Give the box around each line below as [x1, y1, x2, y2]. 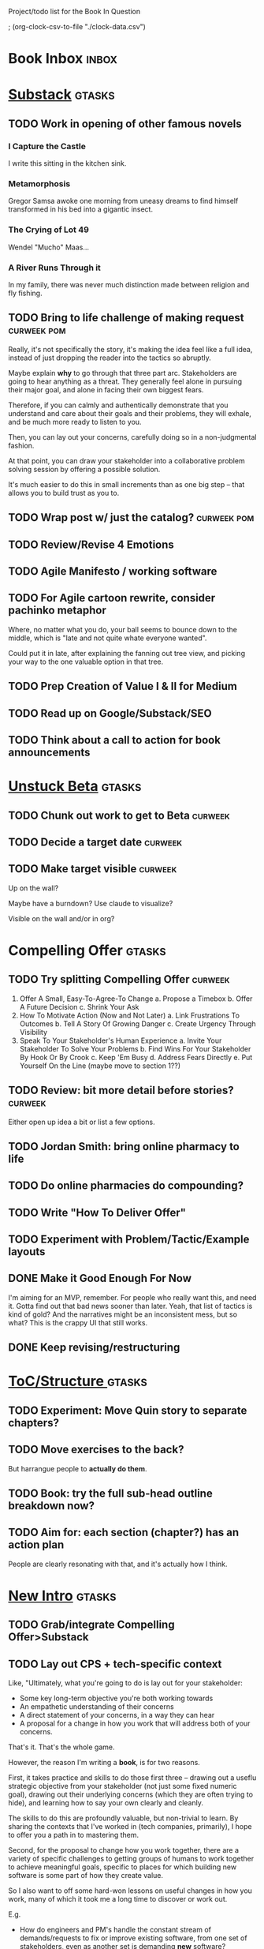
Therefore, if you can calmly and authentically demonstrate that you [8, 400, 229, 410]
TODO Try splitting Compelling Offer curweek [8, 973, 230, 986]
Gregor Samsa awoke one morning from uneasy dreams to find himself [8, 197, 239, 206]
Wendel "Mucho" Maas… [8, 242, 89, 252]
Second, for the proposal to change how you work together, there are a [8, 1846, 239, 1855]
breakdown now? [8, 1499, 95, 1512]
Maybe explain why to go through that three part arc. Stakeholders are [8, 368, 237, 377]
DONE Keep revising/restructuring [8, 1341, 180, 1355]
